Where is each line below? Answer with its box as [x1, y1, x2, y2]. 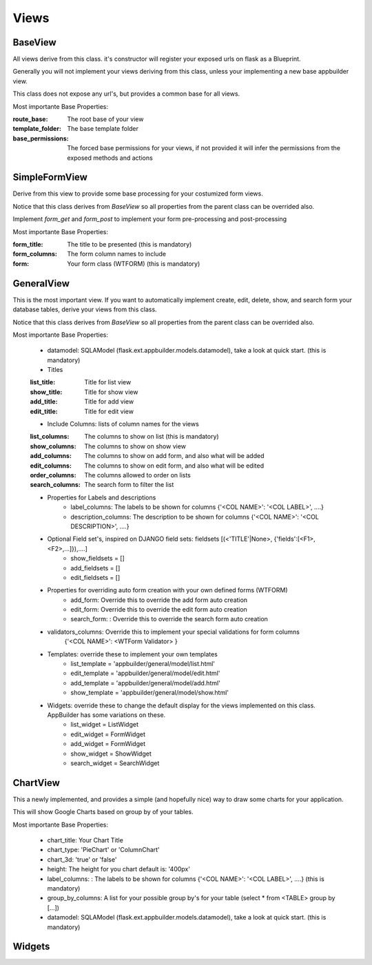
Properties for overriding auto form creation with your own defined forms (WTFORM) [47, 586, 288, 594]
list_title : [30, 378, 56, 386]
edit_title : [30, 407, 58, 415]
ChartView [12, 777, 60, 789]
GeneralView [12, 278, 70, 289]
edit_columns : [30, 461, 72, 470]
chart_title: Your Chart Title [47, 836, 123, 844]
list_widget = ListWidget [70, 720, 139, 729]
